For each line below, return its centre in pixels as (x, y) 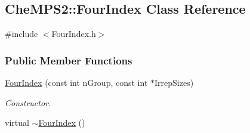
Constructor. (28, 102)
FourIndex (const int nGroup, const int (76, 83)
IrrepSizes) (174, 83)
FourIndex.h (74, 34)
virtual (17, 123)
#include (21, 34)
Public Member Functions (69, 60)
